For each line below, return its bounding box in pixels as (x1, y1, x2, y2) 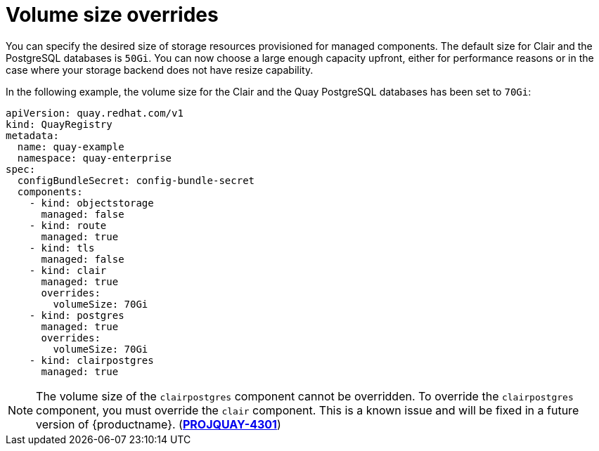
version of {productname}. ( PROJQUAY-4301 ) (36, 417, 281, 431)
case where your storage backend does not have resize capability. (6, 63, 314, 76)
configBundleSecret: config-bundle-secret (17, 174, 255, 186)
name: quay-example (17, 140, 124, 152)
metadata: (6, 129, 59, 141)
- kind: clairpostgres (29, 354, 154, 366)
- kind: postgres (29, 309, 124, 321)
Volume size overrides (6, 3, 219, 27)
